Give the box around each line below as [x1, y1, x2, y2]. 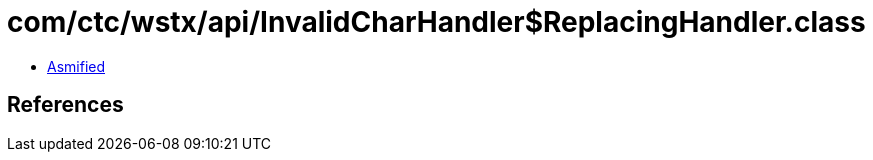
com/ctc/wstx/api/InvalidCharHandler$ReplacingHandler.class [7, 5, 866, 39]
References [7, 92, 124, 118]
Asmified [47, 57, 106, 75]
